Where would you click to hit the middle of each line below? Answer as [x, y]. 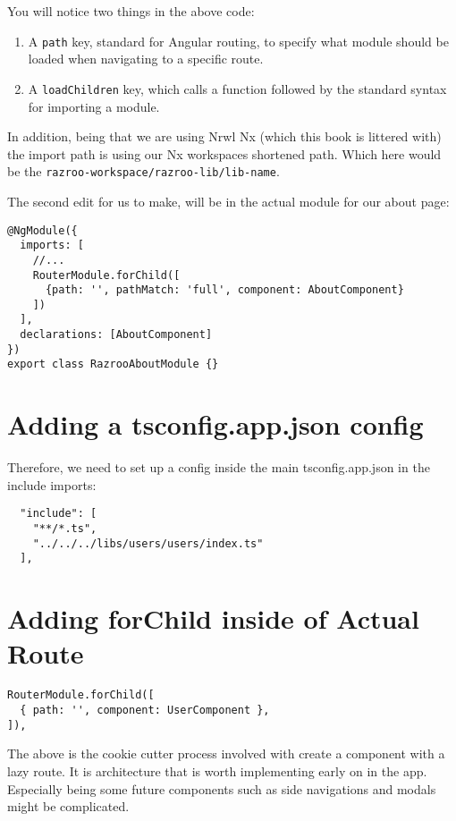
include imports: [52, 484]
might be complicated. [68, 806]
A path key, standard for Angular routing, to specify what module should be [238, 41]
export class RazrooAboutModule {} [113, 364]
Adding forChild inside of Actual [213, 618]
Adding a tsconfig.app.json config [215, 424]
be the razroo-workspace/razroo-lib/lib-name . [144, 171]
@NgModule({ [42, 230]
